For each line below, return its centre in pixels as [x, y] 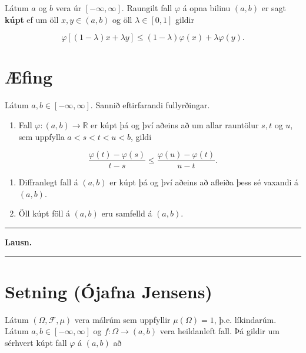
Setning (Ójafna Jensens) [109, 291]
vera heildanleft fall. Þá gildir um [219, 331]
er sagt [274, 8]
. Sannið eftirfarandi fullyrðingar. [150, 105]
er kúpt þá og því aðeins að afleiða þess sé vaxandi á [204, 182]
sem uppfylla [41, 136]
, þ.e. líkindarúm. [245, 319]
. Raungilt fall [147, 8]
